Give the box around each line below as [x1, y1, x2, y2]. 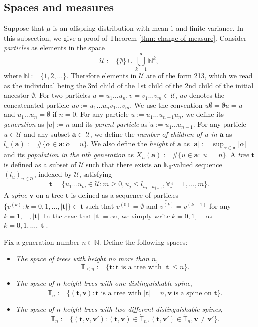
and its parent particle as [72, 119, 148, 129]
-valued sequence [171, 159, 222, 169]
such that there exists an [86, 159, 162, 169]
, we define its [181, 109, 224, 119]
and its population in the [4, 149, 79, 160]
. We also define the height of [86, 138, 175, 149]
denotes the [189, 90, 225, 100]
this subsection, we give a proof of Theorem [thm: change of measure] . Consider [4, 32, 247, 43]
